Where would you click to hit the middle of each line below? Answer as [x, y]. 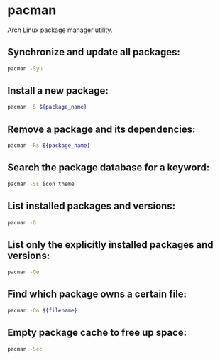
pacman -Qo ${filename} [43, 310]
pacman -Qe [23, 272]
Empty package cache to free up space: [97, 333]
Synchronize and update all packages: [94, 52]
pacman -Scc [25, 349]
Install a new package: [58, 91]
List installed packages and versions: [92, 206]
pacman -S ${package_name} [47, 107]
